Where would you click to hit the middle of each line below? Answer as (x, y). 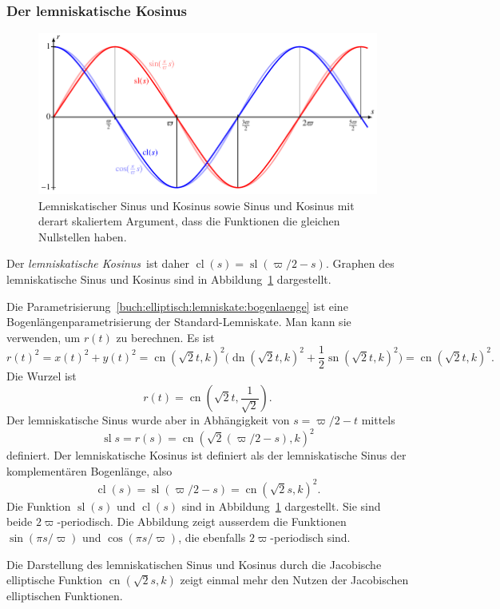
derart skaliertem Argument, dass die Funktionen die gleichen (189, 221)
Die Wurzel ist (42, 376)
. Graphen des (360, 263)
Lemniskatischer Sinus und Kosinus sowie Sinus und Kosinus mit (196, 205)
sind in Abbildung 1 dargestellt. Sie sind (281, 506)
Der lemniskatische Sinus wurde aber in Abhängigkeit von (148, 420)
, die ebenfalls (212, 537)
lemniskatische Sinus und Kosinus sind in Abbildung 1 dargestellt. (169, 279)
